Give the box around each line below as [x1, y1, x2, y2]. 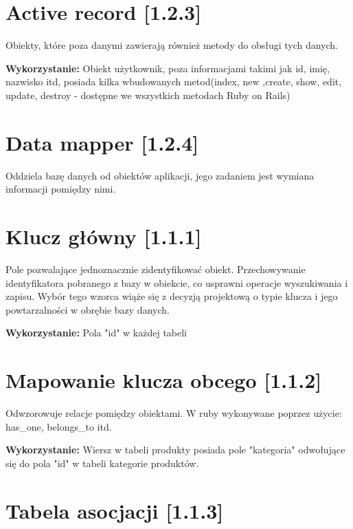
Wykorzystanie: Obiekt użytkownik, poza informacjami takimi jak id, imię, [5, 61, 330, 75]
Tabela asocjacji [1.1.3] [5, 496, 224, 524]
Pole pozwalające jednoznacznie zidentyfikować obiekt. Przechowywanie [5, 261, 306, 276]
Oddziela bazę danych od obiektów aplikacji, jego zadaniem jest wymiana [5, 168, 315, 182]
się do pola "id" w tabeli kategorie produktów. [5, 455, 199, 470]
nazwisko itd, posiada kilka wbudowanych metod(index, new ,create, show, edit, [5, 74, 342, 89]
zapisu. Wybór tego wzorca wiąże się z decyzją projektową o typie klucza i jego [5, 289, 338, 303]
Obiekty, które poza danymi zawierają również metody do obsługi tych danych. [5, 38, 339, 52]
